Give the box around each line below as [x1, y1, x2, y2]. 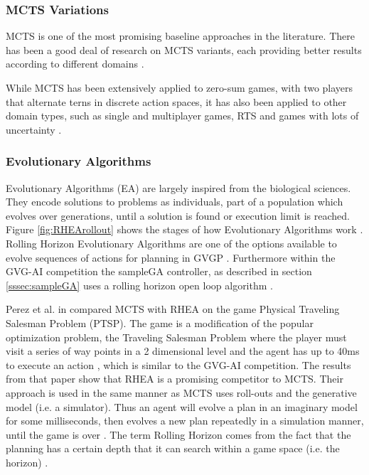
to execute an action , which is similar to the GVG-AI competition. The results [6, 357, 351, 372]
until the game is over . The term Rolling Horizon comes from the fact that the [6, 427, 351, 442]
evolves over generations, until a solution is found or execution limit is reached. [6, 208, 350, 223]
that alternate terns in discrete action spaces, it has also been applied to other [6, 94, 347, 109]
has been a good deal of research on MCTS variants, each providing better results [6, 42, 362, 57]
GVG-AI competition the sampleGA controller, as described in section [6, 264, 312, 279]
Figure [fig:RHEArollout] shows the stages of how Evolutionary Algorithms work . [6, 222, 363, 237]
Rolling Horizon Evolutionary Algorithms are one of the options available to [6, 235, 337, 250]
